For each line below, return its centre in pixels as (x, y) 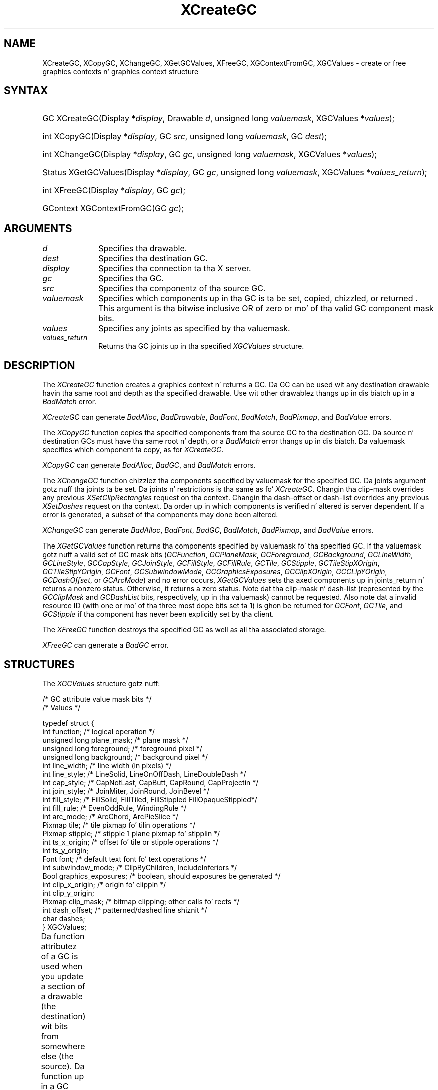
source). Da (63, 1066)
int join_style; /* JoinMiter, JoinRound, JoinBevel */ (126, 791)
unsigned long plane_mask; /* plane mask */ (115, 740)
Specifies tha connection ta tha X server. (175, 268)
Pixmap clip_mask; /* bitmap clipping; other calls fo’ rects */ (141, 901)
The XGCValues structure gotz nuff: (101, 683)
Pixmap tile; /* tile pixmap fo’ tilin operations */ (119, 825)
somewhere (63, 1046)
